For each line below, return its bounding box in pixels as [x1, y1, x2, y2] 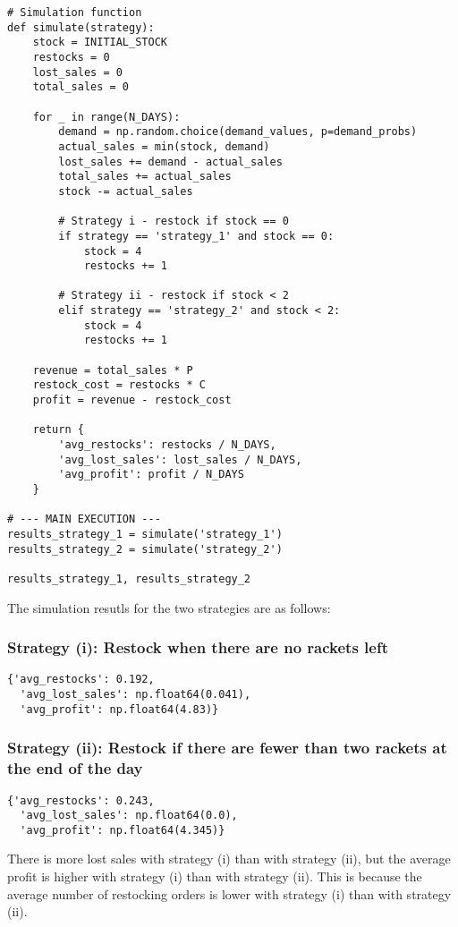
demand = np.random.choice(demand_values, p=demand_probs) [58, 125, 418, 139]
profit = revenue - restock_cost [32, 394, 232, 407]
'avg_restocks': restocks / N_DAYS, [58, 438, 276, 452]
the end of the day [7, 757, 143, 779]
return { [32, 423, 84, 437]
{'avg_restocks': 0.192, [7, 673, 155, 686]
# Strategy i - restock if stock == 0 [58, 215, 289, 228]
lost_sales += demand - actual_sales [58, 155, 283, 168]
